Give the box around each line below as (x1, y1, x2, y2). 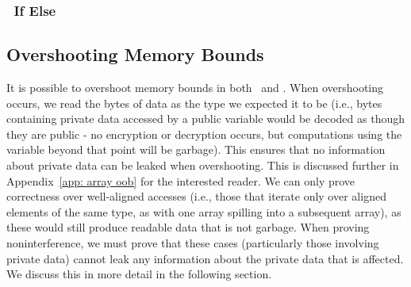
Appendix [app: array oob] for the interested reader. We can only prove (6, 172, 355, 189)
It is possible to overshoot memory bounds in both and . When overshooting (6, 79, 384, 96)
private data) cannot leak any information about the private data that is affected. (6, 250, 404, 266)
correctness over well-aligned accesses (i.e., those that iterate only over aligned (6, 188, 386, 205)
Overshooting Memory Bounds (6, 42, 264, 67)
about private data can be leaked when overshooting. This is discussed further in (6, 157, 399, 174)
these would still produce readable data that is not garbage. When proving (6, 219, 370, 235)
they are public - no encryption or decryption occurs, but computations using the (6, 125, 402, 142)
